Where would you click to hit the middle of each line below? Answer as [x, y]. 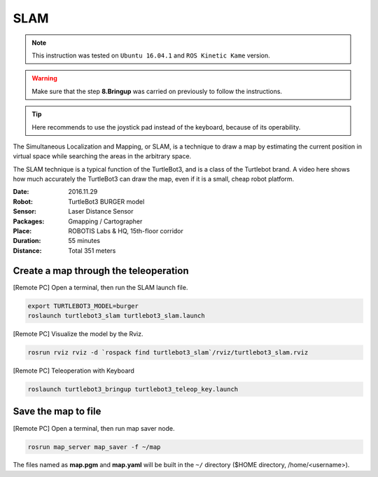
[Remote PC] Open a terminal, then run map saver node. [94, 428]
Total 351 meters [92, 250]
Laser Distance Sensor [101, 212]
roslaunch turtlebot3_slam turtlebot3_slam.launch [117, 316]
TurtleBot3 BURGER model [106, 201]
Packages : [29, 221]
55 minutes [84, 241]
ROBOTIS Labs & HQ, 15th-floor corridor [126, 231]
